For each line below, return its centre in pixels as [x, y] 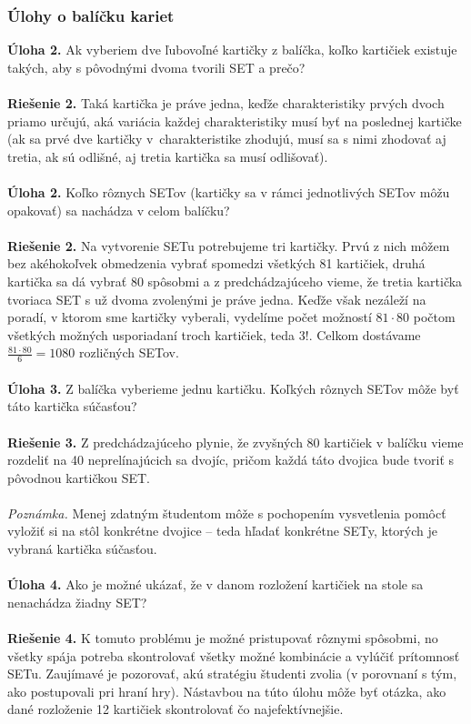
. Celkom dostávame [365, 334]
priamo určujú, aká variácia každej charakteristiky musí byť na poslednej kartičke [235, 121]
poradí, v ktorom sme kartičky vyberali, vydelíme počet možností [190, 317]
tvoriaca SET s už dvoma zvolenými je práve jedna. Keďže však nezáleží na [217, 299]
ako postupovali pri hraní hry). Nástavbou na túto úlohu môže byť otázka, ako [227, 691]
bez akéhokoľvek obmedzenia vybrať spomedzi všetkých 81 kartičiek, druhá [216, 263]
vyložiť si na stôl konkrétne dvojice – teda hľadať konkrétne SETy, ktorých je [222, 531]
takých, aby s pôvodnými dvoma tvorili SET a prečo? [156, 67]
